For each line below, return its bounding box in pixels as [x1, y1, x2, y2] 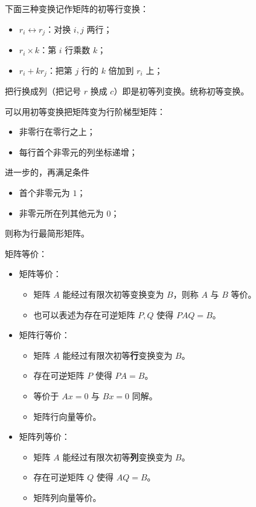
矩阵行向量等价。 [33, 410, 101, 422]
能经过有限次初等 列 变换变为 [62, 450, 173, 463]
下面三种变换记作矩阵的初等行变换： [5, 2, 149, 15]
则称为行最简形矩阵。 [5, 227, 89, 240]
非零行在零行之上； [19, 125, 95, 138]
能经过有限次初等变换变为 [62, 288, 164, 301]
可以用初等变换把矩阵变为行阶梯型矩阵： [5, 105, 165, 117]
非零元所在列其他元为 [19, 206, 104, 219]
